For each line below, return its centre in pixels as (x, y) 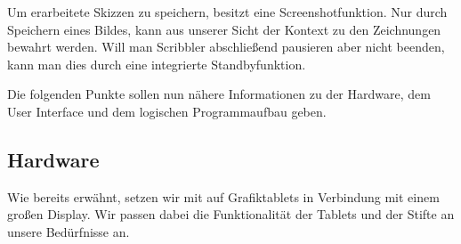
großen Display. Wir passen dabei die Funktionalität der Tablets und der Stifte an (231, 214)
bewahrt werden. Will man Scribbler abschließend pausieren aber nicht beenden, (226, 47)
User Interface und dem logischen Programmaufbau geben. (167, 111)
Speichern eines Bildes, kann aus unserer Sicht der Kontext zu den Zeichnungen (224, 29)
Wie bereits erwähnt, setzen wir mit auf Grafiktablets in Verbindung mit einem (223, 196)
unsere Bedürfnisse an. (69, 231)
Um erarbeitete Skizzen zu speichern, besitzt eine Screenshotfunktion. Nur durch (227, 12)
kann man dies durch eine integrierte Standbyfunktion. (157, 64)
